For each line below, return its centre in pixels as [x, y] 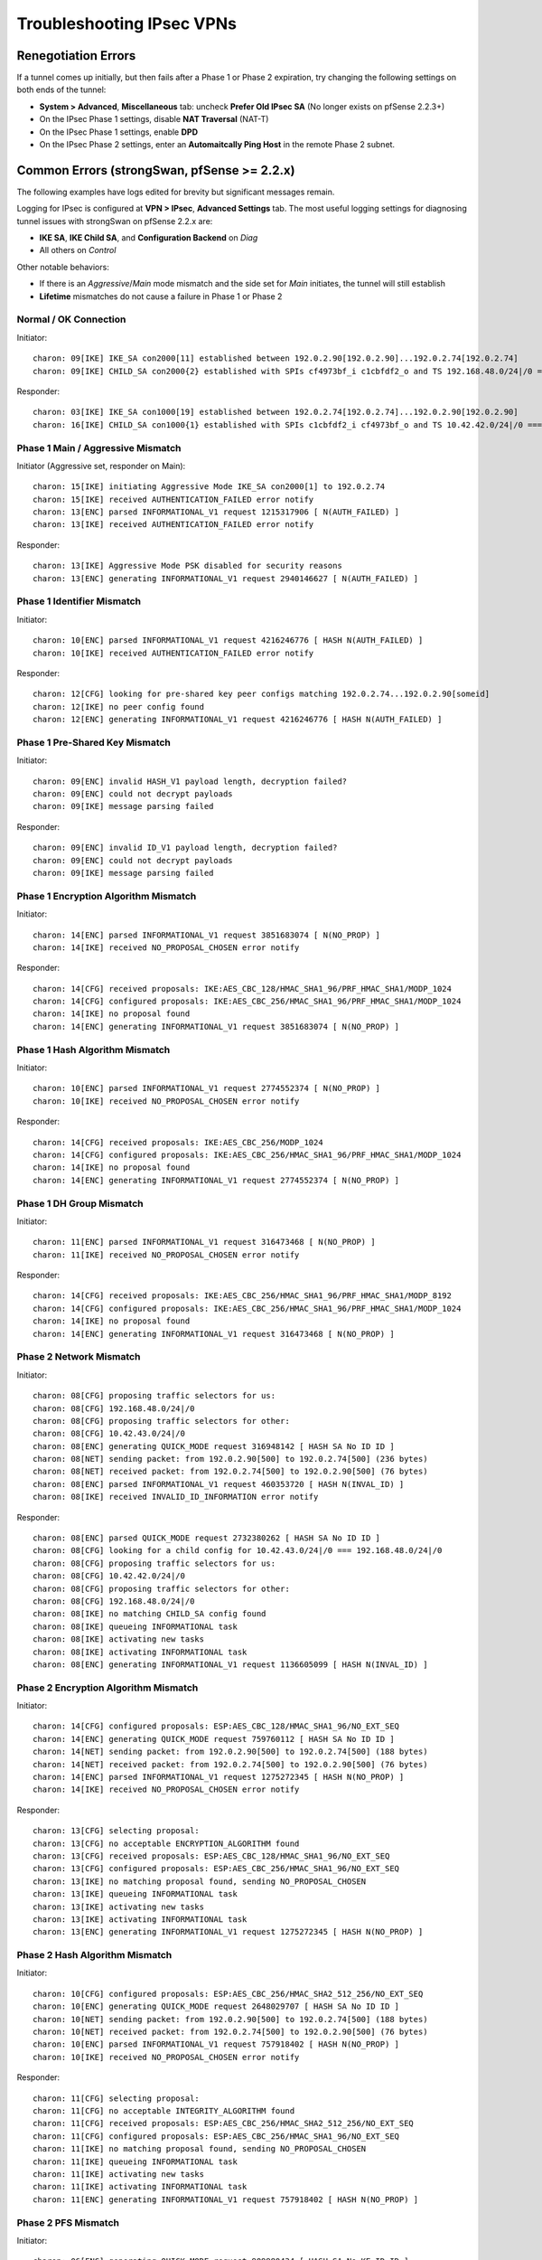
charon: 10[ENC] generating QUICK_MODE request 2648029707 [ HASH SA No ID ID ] [216, 2006]
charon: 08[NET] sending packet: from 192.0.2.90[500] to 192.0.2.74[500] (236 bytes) [230, 1459]
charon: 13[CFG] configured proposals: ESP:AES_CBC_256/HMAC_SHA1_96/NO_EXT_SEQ [216, 1869]
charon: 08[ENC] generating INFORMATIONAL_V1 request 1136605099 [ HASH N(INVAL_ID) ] [230, 1664]
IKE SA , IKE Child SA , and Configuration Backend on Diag [149, 238]
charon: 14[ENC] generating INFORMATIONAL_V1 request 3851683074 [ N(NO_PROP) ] [216, 1026]
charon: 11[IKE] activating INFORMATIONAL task [140, 2187]
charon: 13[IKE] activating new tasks [119, 1907]
